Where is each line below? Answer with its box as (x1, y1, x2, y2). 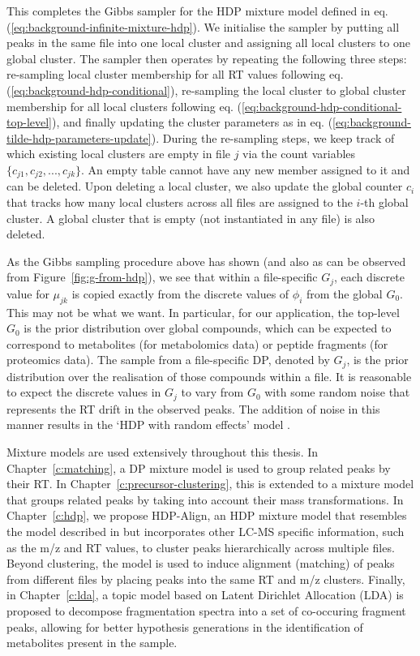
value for (6, 285, 49, 302)
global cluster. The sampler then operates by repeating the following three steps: (6, 49, 407, 66)
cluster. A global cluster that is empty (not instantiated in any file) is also (6, 209, 375, 226)
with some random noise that (264, 384, 410, 401)
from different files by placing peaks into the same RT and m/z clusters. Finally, (6, 570, 405, 587)
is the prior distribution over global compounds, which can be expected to (24, 319, 392, 337)
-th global (360, 193, 409, 210)
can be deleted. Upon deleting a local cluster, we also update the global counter (6, 178, 403, 195)
